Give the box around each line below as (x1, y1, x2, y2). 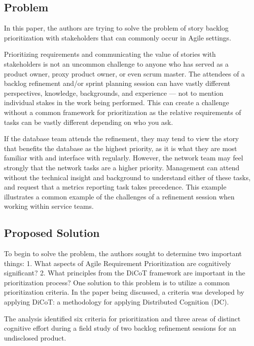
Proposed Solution (4, 225, 100, 240)
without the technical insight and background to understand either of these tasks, (4, 172, 251, 182)
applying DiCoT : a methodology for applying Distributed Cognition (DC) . (4, 297, 229, 307)
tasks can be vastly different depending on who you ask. (4, 116, 173, 127)
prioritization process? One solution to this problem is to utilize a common (4, 277, 230, 287)
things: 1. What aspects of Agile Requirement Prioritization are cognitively (4, 258, 231, 268)
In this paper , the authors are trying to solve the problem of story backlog (4, 23, 229, 33)
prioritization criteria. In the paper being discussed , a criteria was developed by (4, 287, 245, 297)
